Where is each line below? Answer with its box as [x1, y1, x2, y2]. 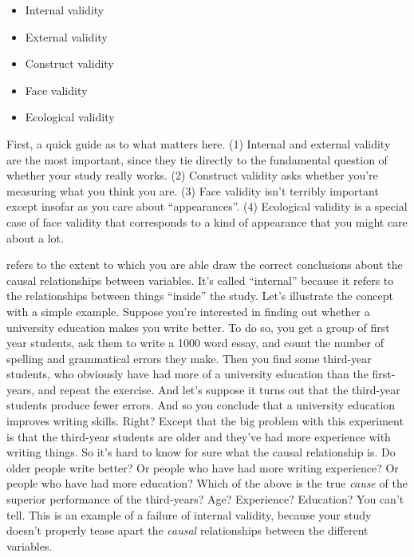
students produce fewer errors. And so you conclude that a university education [6, 397, 396, 413]
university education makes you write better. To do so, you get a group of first [6, 318, 390, 335]
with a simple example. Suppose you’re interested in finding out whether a [6, 302, 370, 319]
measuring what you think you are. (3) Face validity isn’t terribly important [6, 182, 379, 199]
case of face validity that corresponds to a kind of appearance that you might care [6, 213, 408, 230]
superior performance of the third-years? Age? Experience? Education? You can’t [6, 491, 404, 508]
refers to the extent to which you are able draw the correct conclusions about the [6, 256, 403, 273]
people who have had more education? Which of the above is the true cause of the [6, 475, 408, 492]
